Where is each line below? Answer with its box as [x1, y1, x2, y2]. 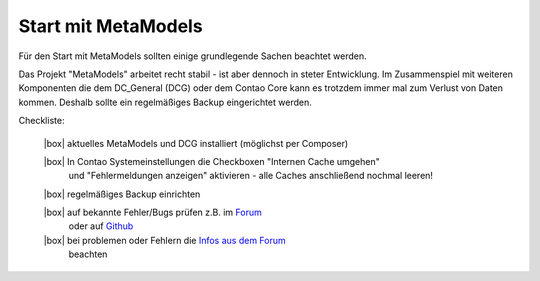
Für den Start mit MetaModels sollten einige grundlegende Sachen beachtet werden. [18, 50, 367, 62]
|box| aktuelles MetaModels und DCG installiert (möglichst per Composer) [43, 137, 349, 149]
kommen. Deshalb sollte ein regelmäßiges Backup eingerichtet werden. [18, 96, 312, 108]
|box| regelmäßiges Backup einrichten [43, 188, 201, 200]
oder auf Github [68, 220, 134, 232]
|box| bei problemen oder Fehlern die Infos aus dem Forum [43, 234, 287, 246]
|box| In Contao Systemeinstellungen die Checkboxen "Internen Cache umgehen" [43, 155, 380, 167]
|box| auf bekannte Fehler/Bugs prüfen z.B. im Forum [43, 206, 262, 219]
